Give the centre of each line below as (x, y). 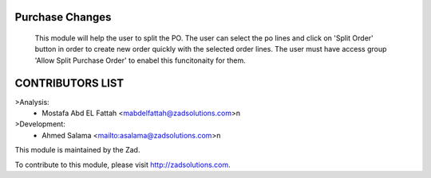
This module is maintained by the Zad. (77, 150)
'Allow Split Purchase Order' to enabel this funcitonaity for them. (140, 60)
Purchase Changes (63, 17)
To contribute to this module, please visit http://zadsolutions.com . (123, 164)
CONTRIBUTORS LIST (69, 83)
